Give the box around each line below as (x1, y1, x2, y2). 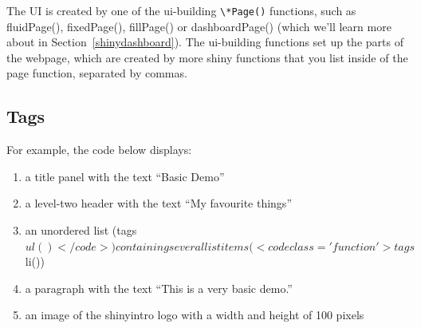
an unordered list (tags (25, 222, 137, 239)
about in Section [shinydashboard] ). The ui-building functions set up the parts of (6, 34, 403, 50)
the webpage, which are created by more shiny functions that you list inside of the (6, 49, 408, 65)
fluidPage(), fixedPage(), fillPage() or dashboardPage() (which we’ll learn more (6, 18, 391, 34)
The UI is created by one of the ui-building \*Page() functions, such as (6, 2, 356, 18)
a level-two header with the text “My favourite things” (25, 195, 292, 211)
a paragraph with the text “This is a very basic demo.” (25, 279, 293, 296)
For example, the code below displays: (6, 141, 192, 158)
